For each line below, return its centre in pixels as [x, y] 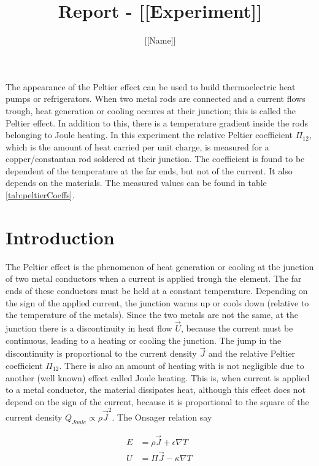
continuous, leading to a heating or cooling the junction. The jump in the [144, 340]
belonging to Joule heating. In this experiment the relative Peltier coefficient [149, 135]
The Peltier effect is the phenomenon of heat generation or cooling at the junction [160, 266]
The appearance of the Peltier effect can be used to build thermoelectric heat [151, 86]
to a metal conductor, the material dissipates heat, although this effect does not [156, 390]
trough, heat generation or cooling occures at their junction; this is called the [151, 110]
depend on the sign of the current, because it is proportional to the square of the [157, 401]
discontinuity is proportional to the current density [101, 353]
